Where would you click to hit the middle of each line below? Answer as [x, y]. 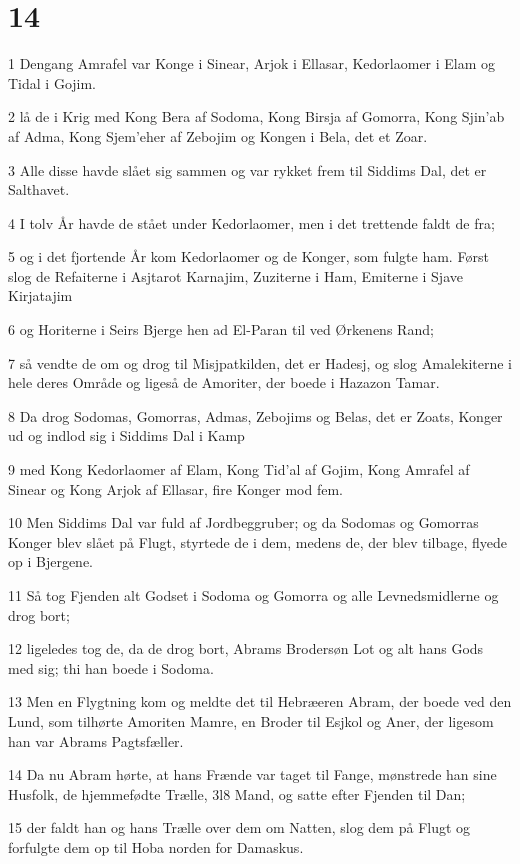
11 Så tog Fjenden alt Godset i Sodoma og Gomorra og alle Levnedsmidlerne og [253, 595]
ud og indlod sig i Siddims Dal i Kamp [126, 435]
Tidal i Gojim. [52, 82]
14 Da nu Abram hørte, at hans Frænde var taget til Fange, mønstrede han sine [252, 774]
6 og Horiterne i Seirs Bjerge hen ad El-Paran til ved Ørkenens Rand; [221, 329]
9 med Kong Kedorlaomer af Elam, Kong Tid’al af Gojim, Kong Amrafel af [239, 469]
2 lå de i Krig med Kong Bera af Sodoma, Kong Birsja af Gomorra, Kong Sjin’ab [256, 116]
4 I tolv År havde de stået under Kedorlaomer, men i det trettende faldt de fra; [251, 222]
